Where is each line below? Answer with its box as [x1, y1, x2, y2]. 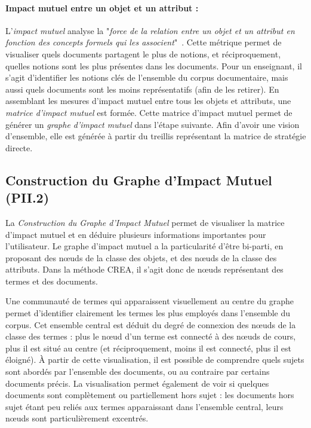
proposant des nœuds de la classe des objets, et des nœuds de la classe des [5, 251, 277, 264]
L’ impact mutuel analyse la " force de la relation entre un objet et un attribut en [5, 24, 295, 36]
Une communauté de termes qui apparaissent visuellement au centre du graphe [5, 295, 294, 307]
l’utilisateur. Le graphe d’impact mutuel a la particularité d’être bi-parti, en [5, 240, 284, 252]
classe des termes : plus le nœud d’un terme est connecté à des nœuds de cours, [5, 330, 296, 343]
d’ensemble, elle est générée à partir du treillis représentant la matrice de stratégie [5, 130, 306, 142]
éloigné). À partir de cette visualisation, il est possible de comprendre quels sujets [5, 353, 304, 366]
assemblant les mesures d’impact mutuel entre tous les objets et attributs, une [5, 94, 291, 107]
